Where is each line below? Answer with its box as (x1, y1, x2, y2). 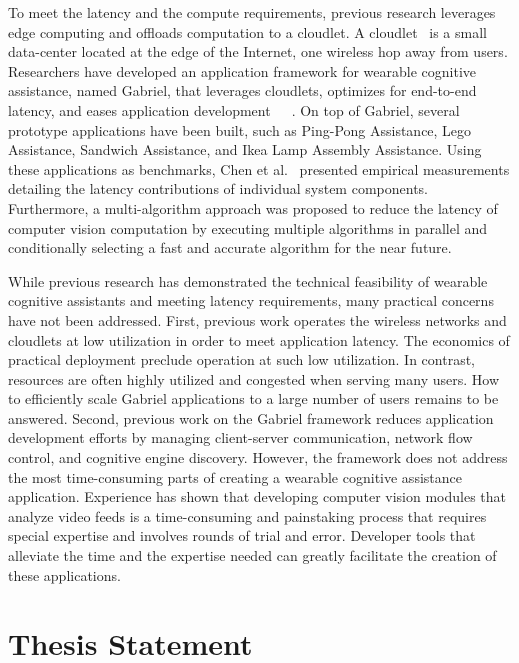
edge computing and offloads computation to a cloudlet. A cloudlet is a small (8, 21, 487, 42)
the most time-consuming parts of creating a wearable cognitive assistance (8, 466, 462, 487)
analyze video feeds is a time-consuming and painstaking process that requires (8, 505, 487, 526)
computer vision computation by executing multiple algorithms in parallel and (8, 217, 488, 238)
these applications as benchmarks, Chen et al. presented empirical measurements (8, 158, 510, 179)
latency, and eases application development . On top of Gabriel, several (8, 99, 460, 120)
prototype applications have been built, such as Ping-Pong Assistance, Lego (8, 119, 472, 140)
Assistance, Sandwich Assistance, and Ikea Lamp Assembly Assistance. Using (8, 139, 482, 160)
